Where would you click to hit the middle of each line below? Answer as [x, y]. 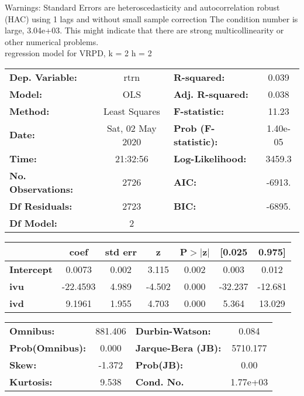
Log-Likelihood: [210, 158]
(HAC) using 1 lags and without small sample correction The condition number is [151, 18]
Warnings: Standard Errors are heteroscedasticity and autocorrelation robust [142, 7]
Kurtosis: [31, 381]
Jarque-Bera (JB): [178, 347]
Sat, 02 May [132, 128]
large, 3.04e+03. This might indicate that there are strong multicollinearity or [144, 30]
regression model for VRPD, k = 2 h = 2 [78, 53]
